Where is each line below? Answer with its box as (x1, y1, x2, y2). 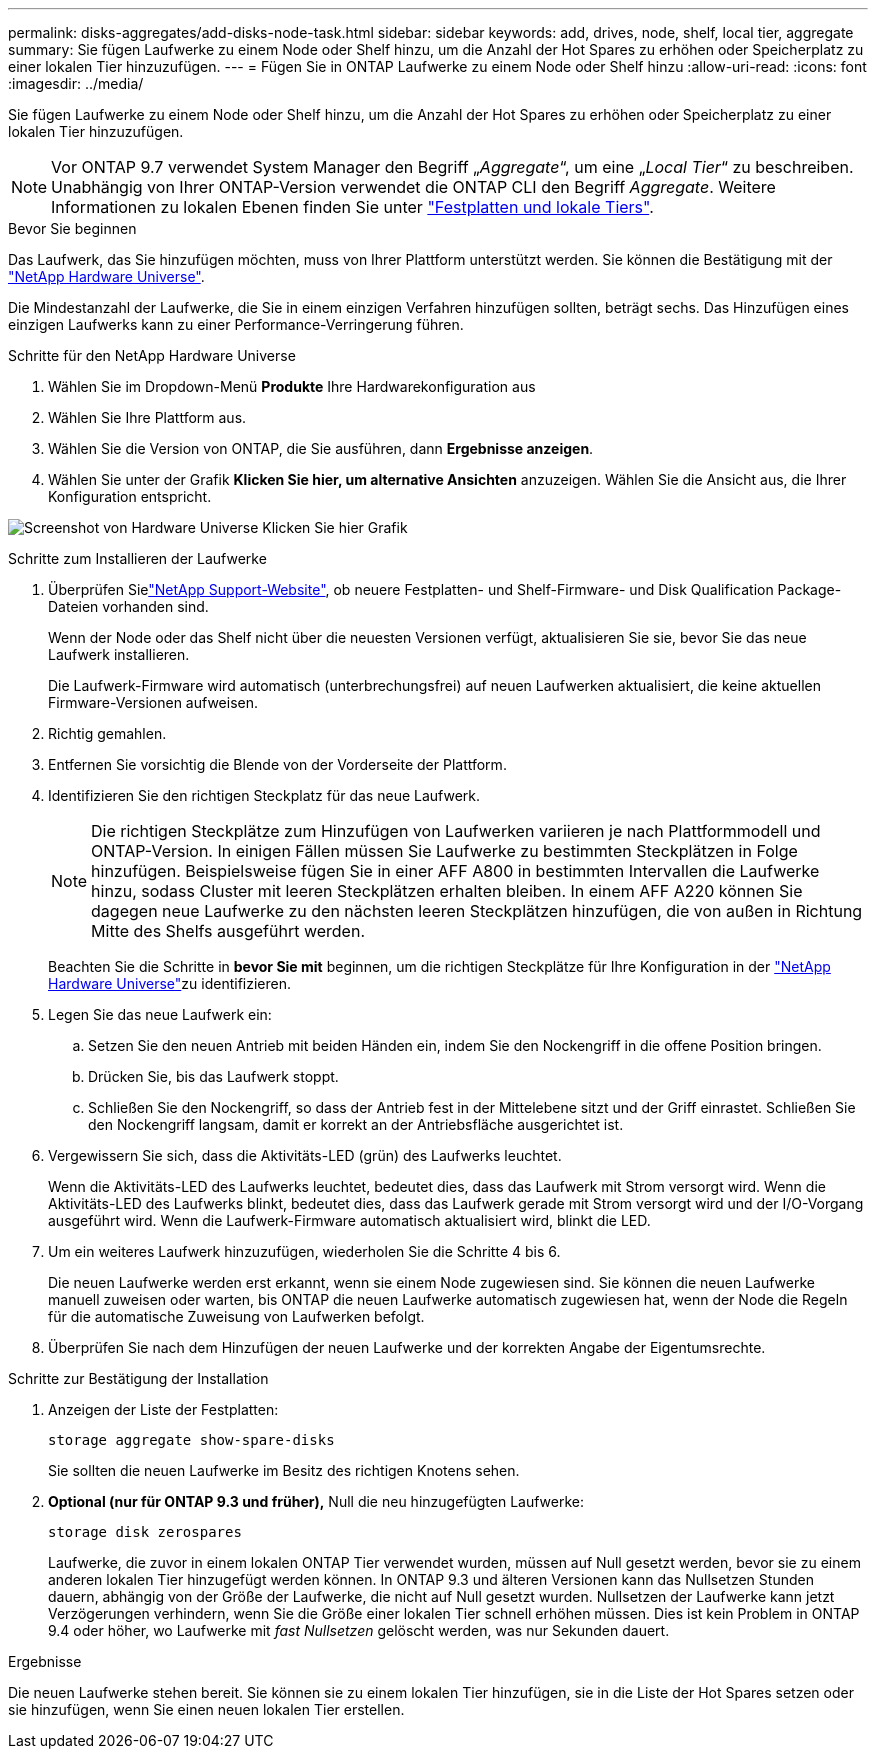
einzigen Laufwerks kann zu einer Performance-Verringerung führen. (8, 316, 464, 333)
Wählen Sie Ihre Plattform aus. (48, 409, 247, 426)
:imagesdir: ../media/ (8, 75, 144, 92)
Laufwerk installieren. (48, 646, 190, 663)
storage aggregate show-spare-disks (48, 1432, 335, 1448)
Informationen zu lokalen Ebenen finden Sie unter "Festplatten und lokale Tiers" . (51, 197, 654, 217)
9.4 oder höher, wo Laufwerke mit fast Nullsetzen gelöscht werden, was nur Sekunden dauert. (48, 1622, 670, 1639)
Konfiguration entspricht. (48, 488, 212, 505)
